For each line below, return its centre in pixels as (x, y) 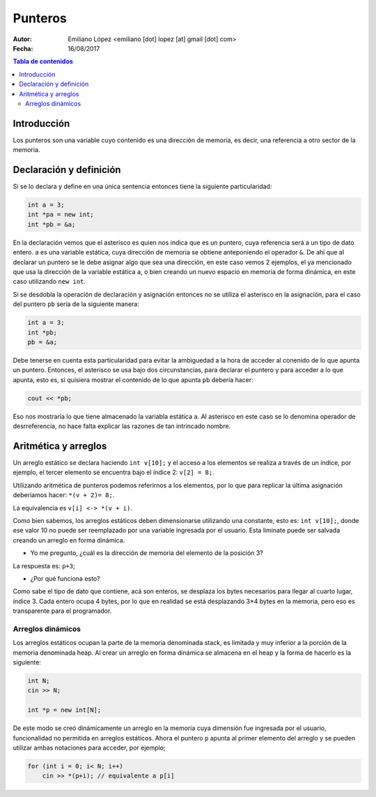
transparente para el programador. (62, 611)
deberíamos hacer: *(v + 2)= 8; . (64, 495)
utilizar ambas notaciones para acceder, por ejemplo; (89, 747)
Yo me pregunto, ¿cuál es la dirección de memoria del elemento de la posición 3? (147, 553)
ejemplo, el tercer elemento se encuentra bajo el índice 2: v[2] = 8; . (114, 472)
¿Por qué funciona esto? (65, 578)
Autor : (23, 39)
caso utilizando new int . (49, 282)
